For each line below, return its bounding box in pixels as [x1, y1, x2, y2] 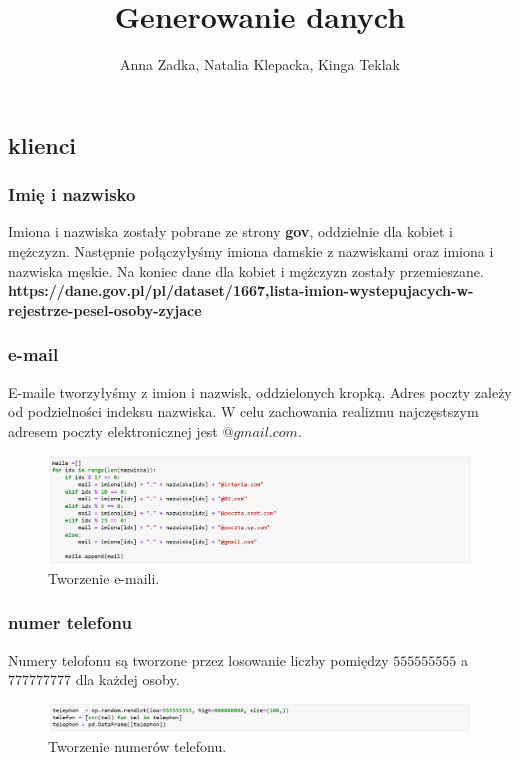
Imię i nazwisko [8, 182, 136, 207]
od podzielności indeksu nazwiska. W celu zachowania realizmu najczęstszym [8, 401, 479, 422]
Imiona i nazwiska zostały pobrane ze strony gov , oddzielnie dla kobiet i [8, 221, 453, 242]
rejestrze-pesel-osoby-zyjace [8, 299, 202, 320]
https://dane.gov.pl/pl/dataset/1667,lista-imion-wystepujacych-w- [8, 280, 474, 301]
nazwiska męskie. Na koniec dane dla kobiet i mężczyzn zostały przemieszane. [8, 260, 484, 281]
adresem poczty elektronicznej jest [8, 420, 218, 441]
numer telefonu [8, 610, 133, 635]
